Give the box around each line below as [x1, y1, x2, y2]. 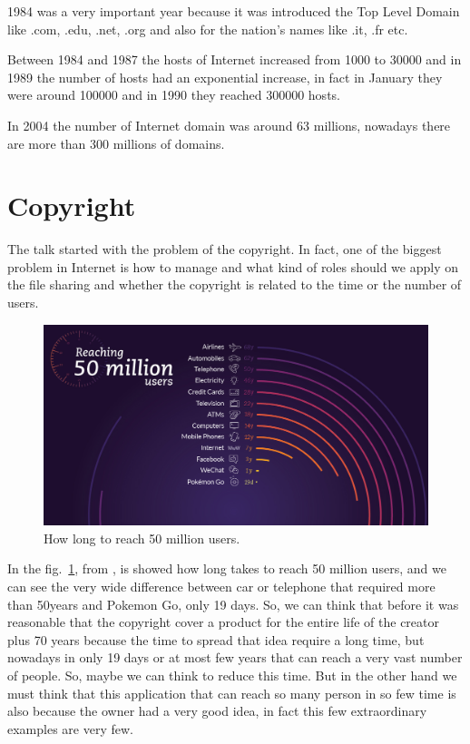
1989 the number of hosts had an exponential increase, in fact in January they [7, 67, 443, 86]
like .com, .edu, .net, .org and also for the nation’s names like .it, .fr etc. [7, 19, 408, 38]
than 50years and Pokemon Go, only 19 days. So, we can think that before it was [7, 594, 459, 613]
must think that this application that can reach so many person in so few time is [7, 683, 456, 702]
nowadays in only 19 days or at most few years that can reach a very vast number [7, 648, 463, 667]
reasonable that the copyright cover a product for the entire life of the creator [7, 612, 439, 631]
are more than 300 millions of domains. [7, 133, 225, 152]
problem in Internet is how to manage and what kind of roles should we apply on [7, 257, 458, 276]
